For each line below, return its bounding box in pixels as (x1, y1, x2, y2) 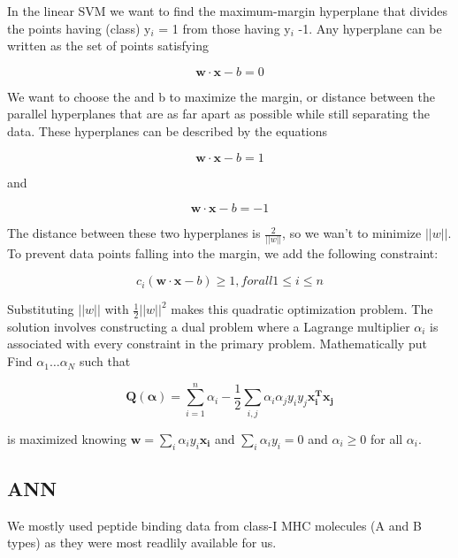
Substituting (7, 300, 74, 318)
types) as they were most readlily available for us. (7, 533, 277, 552)
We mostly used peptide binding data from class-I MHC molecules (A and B (7, 516, 422, 534)
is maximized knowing (7, 429, 127, 447)
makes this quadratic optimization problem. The (171, 300, 433, 318)
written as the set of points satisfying (7, 36, 209, 55)
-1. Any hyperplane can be (298, 19, 442, 37)
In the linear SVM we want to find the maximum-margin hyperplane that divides (7, 2, 447, 19)
